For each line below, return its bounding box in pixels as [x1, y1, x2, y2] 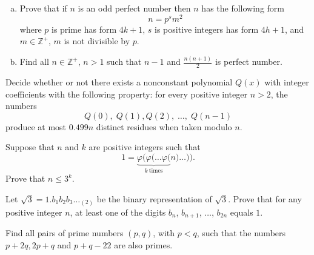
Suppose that [5, 141, 55, 153]
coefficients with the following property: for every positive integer [5, 87, 247, 100]
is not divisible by [64, 35, 130, 47]
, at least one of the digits [70, 205, 166, 218]
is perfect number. [215, 55, 282, 68]
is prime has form [51, 22, 117, 35]
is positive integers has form [155, 22, 259, 35]
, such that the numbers [196, 226, 286, 239]
